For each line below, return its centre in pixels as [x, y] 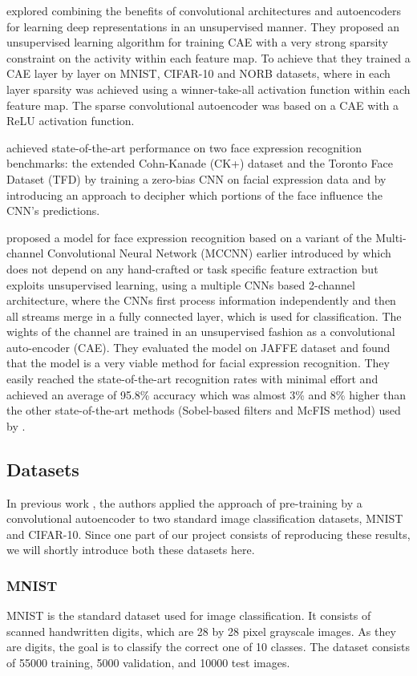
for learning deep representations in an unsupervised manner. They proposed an [203, 26]
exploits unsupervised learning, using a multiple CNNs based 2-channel [181, 284]
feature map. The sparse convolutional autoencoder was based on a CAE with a [203, 105]
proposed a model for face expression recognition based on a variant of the [189, 237]
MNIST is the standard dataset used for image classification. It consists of [189, 615]
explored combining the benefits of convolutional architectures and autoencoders [204, 10]
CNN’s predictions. [53, 210]
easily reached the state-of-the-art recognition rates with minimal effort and [192, 379]
